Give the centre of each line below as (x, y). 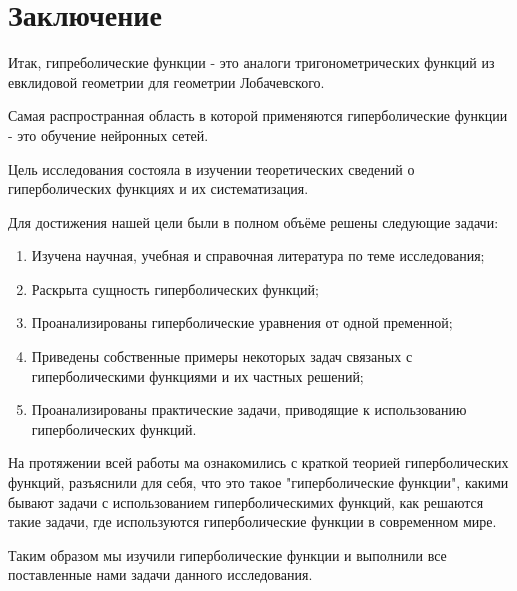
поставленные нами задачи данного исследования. (160, 574)
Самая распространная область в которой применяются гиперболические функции (258, 115)
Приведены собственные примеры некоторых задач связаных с (222, 356)
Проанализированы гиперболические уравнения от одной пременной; (242, 322)
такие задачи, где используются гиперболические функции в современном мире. (252, 521)
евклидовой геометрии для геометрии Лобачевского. (166, 81)
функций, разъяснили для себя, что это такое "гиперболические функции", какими (258, 482)
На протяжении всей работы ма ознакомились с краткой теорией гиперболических (258, 462)
